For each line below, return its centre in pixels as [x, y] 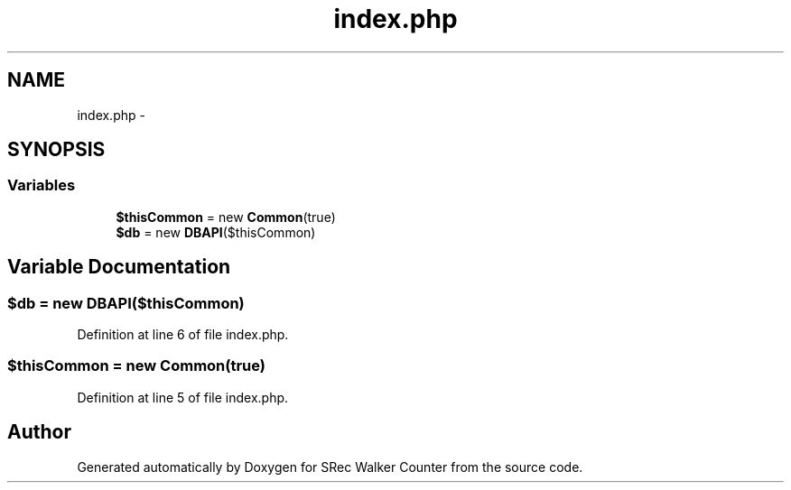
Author [39, 432]
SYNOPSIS [56, 150]
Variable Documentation [119, 267]
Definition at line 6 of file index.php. [183, 335]
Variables [42, 185]
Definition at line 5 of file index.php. [183, 397]
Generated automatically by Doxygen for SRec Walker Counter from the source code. [330, 467]
